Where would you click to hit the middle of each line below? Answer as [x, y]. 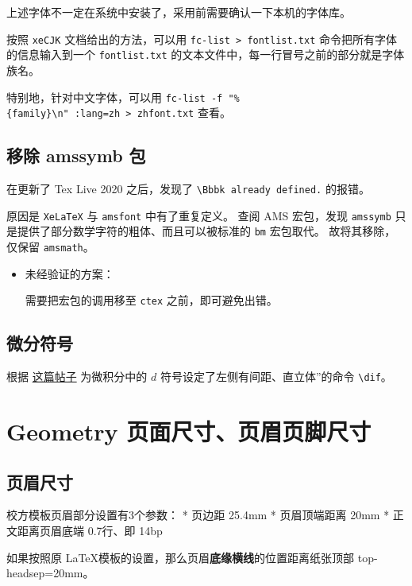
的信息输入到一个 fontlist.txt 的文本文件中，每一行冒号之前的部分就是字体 [206, 54]
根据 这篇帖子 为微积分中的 [77, 376]
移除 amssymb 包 [76, 155]
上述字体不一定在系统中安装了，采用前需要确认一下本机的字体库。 [179, 12]
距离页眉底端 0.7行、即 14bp [90, 530]
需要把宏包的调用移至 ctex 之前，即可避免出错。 [151, 300]
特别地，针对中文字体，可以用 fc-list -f [115, 97]
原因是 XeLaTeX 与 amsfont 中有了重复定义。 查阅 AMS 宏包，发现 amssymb [199, 215]
